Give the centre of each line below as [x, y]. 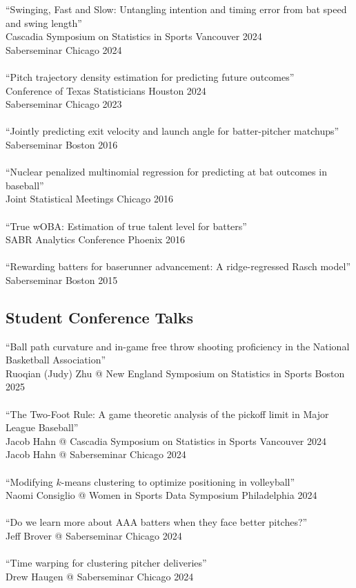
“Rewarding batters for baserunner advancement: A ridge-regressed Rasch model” [178, 266]
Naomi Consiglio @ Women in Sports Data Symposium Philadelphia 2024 [161, 495]
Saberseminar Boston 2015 [62, 279]
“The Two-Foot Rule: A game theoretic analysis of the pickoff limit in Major [167, 414]
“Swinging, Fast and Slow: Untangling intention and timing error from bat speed [176, 9]
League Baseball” [42, 427]
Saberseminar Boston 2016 [62, 144]
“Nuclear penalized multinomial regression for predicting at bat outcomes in [166, 172]
